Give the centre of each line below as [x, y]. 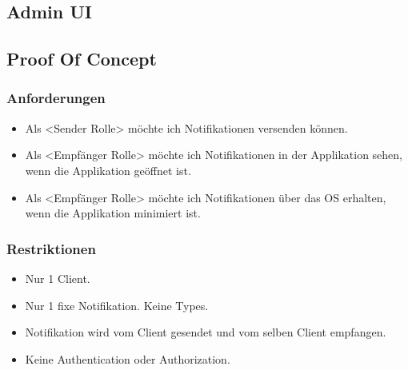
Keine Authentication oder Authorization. [128, 358]
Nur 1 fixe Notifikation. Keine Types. [117, 305]
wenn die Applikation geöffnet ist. [108, 170]
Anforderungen [56, 98]
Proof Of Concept [82, 59]
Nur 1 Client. [58, 278]
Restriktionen [51, 248]
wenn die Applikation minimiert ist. [113, 213]
